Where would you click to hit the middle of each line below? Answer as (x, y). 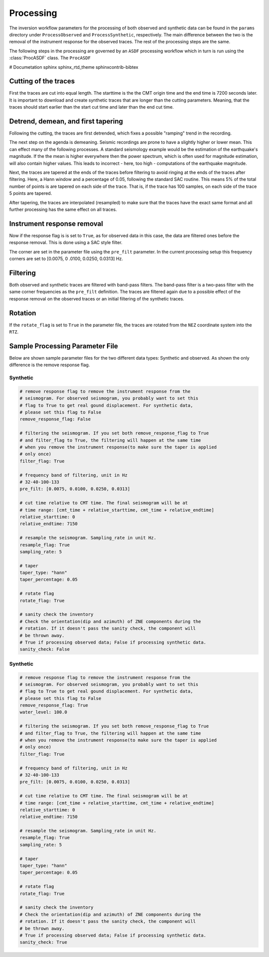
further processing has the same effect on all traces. (63, 209)
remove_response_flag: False (55, 419)
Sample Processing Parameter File (64, 346)
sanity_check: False (45, 649)
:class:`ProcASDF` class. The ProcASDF (50, 58)
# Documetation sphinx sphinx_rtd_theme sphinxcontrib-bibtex (74, 67)
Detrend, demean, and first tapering (66, 121)
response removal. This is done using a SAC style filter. (66, 243)
